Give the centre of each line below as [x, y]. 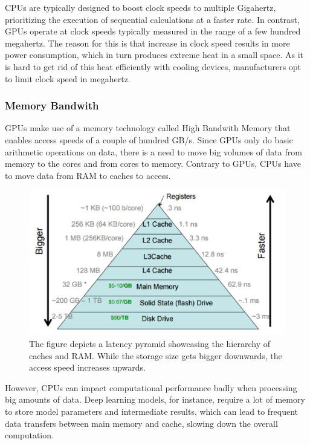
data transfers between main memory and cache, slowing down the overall [141, 423]
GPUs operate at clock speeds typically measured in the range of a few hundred [153, 31]
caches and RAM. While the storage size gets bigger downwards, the [156, 355]
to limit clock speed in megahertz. [68, 78]
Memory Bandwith [52, 106]
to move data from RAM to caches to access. [88, 175]
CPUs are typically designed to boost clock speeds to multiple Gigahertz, [140, 7]
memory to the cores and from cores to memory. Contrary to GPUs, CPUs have [153, 164]
